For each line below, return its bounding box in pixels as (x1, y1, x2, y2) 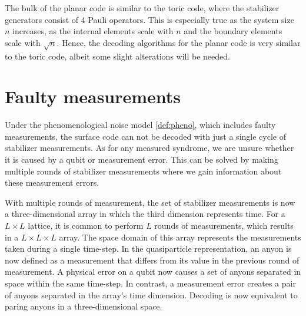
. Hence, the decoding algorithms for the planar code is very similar (56, 36, 301, 48)
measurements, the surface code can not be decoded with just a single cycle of (5, 130, 286, 142)
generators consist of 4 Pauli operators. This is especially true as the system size (5, 13, 294, 25)
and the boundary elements (184, 25, 282, 37)
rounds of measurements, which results (154, 219, 294, 232)
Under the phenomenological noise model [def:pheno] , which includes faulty (5, 119, 276, 131)
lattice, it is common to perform (28, 219, 144, 232)
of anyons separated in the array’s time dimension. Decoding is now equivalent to (5, 288, 298, 301)
